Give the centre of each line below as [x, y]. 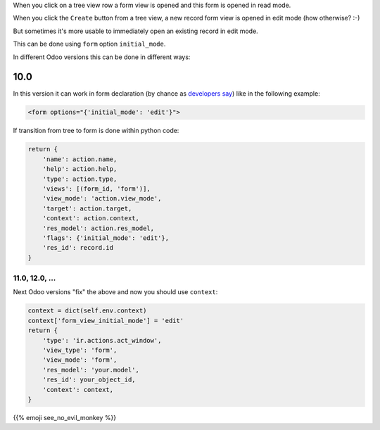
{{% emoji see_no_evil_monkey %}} [64, 417]
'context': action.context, [91, 219]
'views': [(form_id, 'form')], [96, 189]
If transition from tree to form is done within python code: [96, 131]
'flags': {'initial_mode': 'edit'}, [106, 238]
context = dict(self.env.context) [87, 311]
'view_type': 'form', [80, 350]
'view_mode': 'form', [80, 360]
